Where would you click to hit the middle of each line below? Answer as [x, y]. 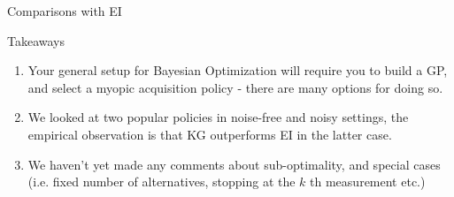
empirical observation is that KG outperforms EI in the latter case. [210, 134]
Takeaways [36, 40]
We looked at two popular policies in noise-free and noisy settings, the [218, 117]
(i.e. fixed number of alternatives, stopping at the [162, 182]
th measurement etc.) [368, 182]
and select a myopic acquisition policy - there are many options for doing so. [235, 87]
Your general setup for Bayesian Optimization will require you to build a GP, [238, 70]
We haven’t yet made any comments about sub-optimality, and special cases [234, 164]
